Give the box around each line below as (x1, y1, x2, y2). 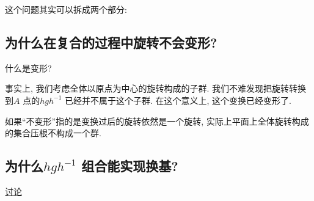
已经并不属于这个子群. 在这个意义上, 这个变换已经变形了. (64, 93, 291, 106)
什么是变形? (5, 61, 52, 74)
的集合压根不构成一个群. (5, 126, 101, 139)
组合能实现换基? (81, 156, 178, 175)
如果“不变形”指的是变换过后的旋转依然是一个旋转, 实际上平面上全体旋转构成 (5, 114, 309, 127)
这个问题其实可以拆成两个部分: (5, 3, 127, 15)
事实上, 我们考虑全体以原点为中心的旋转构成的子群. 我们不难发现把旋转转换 (5, 82, 307, 95)
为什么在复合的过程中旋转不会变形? (5, 32, 217, 51)
